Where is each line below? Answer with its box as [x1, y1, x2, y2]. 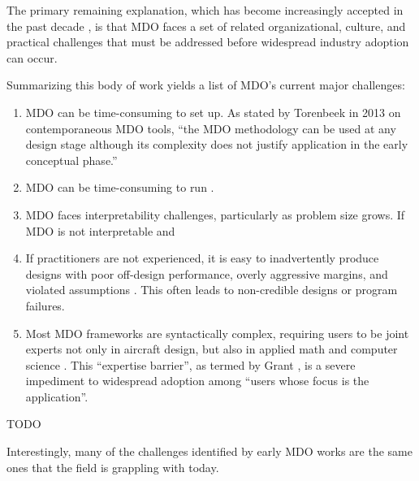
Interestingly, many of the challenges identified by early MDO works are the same [6, 443, 413, 460]
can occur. [6, 49, 58, 66]
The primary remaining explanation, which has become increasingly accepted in [6, 2, 404, 18]
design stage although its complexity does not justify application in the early [25, 136, 408, 153]
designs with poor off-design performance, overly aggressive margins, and [25, 265, 388, 282]
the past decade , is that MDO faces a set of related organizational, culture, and [6, 17, 406, 34]
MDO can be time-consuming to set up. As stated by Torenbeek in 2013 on [25, 103, 401, 120]
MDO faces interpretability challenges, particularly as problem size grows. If [25, 206, 405, 223]
